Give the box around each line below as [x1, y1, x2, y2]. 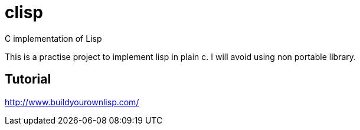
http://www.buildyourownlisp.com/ [5, 96, 139, 107]
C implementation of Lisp [5, 33, 102, 44]
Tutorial [5, 72, 51, 87]
